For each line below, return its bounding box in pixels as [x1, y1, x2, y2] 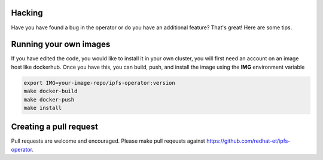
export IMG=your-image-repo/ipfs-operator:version [23, 79, 176, 86]
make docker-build [23, 88, 78, 95]
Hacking [11, 8, 43, 18]
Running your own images [11, 39, 111, 50]
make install [23, 104, 62, 111]
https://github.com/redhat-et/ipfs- [206, 137, 291, 144]
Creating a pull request [11, 122, 98, 132]
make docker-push [23, 96, 75, 103]
